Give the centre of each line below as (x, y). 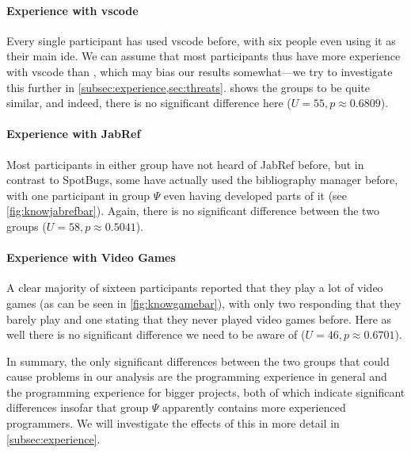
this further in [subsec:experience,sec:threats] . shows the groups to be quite (188, 87)
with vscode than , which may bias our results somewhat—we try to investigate (200, 71)
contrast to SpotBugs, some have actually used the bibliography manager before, (202, 180)
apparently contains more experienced (254, 407)
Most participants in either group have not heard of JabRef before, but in (185, 164)
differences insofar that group (78, 407)
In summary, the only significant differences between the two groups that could (198, 361)
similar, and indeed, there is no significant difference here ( (149, 103)
